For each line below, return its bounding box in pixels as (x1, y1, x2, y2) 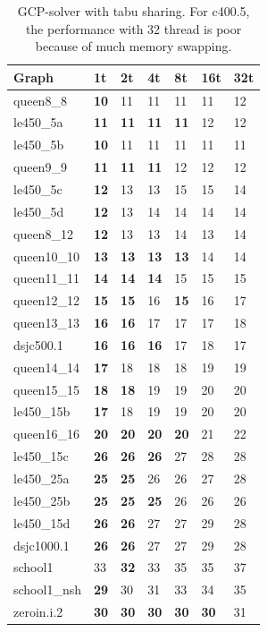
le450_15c (13, 447, 69, 465)
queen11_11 (13, 269, 79, 287)
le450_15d (13, 513, 71, 532)
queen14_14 (13, 357, 79, 376)
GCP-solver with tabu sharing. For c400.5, (17, 2, 250, 20)
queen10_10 (13, 246, 79, 265)
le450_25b (13, 491, 71, 509)
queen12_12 (13, 291, 79, 310)
